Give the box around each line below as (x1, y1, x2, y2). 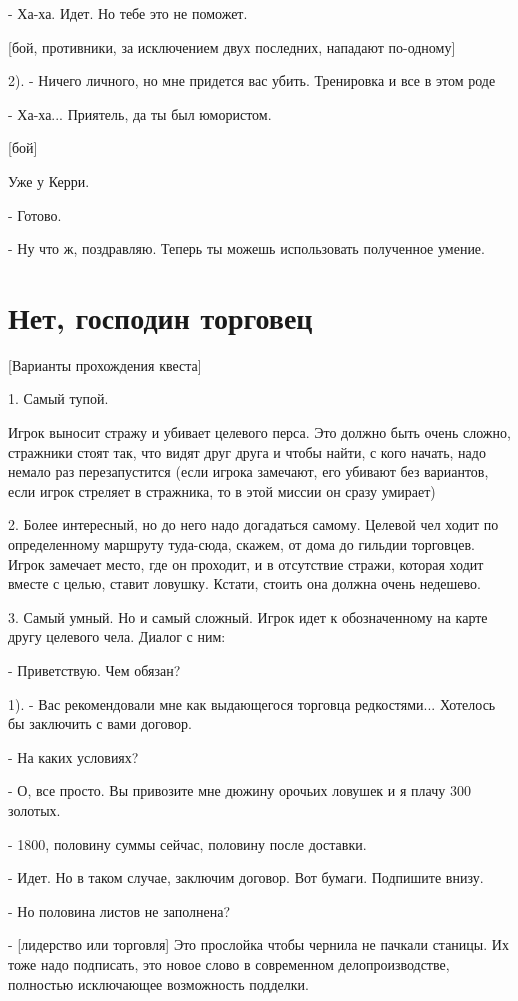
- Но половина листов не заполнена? (8, 900, 231, 921)
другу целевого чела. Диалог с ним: (8, 626, 226, 647)
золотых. (8, 799, 61, 820)
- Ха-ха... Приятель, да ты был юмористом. (8, 103, 272, 124)
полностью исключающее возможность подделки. (8, 973, 309, 994)
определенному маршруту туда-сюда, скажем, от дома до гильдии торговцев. (8, 534, 475, 555)
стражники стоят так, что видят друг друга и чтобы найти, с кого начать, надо (8, 441, 486, 462)
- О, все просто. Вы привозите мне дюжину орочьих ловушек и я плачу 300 (8, 780, 471, 801)
